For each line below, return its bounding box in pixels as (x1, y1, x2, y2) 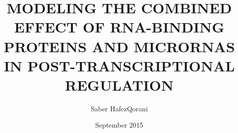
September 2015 (95, 120, 143, 130)
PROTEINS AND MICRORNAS (3, 36, 235, 56)
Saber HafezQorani (91, 103, 148, 113)
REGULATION (65, 74, 174, 95)
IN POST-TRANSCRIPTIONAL (3, 55, 235, 75)
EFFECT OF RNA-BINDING (14, 17, 225, 37)
